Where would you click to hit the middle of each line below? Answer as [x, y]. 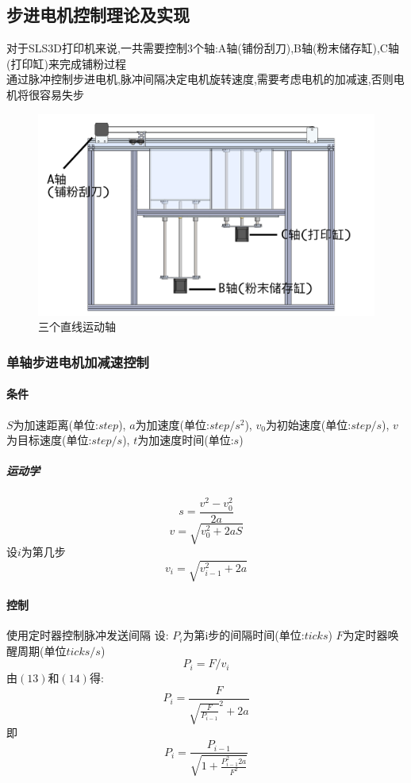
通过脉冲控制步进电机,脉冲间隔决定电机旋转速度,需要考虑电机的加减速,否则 [200, 79]
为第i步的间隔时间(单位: [244, 635]
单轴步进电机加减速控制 [78, 361]
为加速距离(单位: [56, 424]
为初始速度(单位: [308, 424]
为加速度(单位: [172, 424]
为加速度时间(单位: [186, 440]
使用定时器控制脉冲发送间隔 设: [88, 635]
